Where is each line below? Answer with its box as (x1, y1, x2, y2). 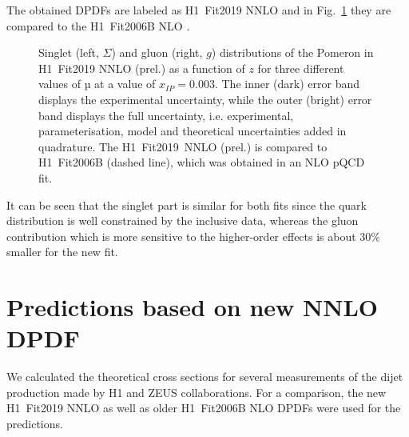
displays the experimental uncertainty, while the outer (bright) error (38, 90, 372, 107)
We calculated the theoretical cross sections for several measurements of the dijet (6, 368, 403, 385)
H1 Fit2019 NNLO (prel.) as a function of (38, 59, 245, 76)
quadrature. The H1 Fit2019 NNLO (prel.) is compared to (38, 138, 328, 154)
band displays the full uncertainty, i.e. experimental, (38, 106, 294, 123)
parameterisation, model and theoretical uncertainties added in (38, 122, 347, 139)
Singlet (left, (38, 44, 99, 61)
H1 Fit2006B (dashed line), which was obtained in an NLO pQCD (38, 154, 365, 170)
